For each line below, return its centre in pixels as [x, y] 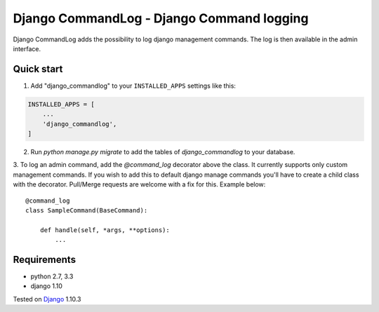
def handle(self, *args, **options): [105, 230]
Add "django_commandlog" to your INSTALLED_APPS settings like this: [133, 86]
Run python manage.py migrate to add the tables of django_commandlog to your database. [163, 151]
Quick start [38, 69]
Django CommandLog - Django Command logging [161, 18]
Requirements [45, 259]
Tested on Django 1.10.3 [47, 299]
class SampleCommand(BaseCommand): [87, 210]
